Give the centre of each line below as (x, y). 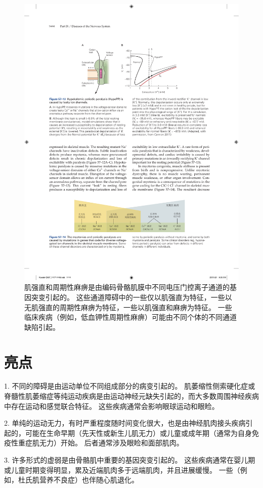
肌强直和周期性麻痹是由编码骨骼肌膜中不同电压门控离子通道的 (127, 287)
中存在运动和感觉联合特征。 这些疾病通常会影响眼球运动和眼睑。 (112, 406)
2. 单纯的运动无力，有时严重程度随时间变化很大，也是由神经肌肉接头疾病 (125, 423)
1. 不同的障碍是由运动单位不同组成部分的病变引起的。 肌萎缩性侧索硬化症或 (130, 386)
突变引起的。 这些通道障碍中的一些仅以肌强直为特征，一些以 (131, 297)
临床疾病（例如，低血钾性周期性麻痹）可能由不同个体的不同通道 (130, 317)
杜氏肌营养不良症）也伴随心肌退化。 (78, 480)
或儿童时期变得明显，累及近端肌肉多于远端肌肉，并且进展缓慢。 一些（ (122, 470)
